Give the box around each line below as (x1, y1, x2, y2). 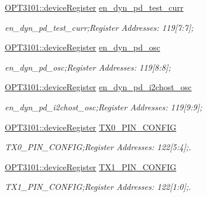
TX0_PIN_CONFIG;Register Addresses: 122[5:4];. (5, 141, 192, 153)
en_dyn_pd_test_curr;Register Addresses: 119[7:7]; (5, 21, 194, 33)
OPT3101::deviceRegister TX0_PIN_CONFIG (5, 120, 177, 133)
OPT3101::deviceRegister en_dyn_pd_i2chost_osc (5, 81, 192, 93)
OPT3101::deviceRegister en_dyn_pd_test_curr (5, 1, 184, 13)
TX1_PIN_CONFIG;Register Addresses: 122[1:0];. (5, 180, 192, 193)
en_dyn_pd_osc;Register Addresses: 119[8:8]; (5, 61, 171, 73)
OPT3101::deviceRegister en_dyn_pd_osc (5, 41, 160, 53)
